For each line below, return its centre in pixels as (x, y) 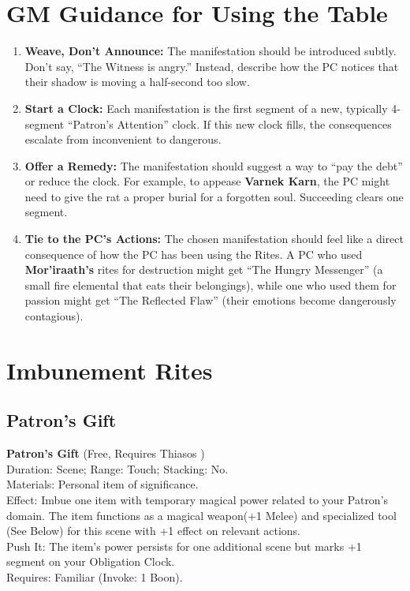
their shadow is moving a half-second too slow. (137, 82)
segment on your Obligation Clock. (91, 561)
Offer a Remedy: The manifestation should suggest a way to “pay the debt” (214, 165)
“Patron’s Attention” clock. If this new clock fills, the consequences (229, 123)
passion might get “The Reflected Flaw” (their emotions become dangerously (211, 300)
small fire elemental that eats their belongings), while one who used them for (211, 284)
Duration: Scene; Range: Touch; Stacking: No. (117, 468)
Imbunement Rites (110, 370)
